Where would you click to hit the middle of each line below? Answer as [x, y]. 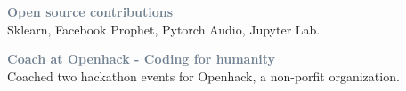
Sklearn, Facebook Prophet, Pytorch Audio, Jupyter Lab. [164, 29]
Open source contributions [90, 11]
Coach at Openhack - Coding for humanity [142, 59]
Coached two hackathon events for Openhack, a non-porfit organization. [203, 76]
